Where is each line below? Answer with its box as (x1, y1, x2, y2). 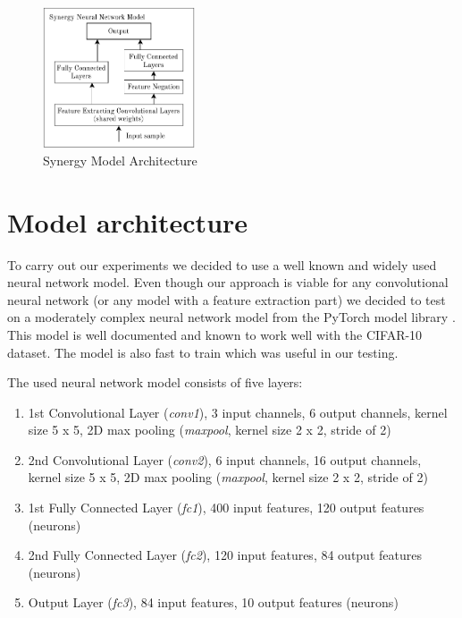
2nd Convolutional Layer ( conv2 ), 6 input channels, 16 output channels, (28, 450, 422, 469)
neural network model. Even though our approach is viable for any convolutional (7, 273, 449, 292)
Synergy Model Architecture (43, 150, 197, 169)
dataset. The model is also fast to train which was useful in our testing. (7, 343, 399, 361)
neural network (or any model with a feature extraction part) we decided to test (7, 290, 446, 309)
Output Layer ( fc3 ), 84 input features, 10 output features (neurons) (28, 593, 399, 612)
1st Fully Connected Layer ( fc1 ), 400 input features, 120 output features (28, 498, 424, 517)
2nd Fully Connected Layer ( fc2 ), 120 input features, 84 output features (28, 546, 422, 564)
